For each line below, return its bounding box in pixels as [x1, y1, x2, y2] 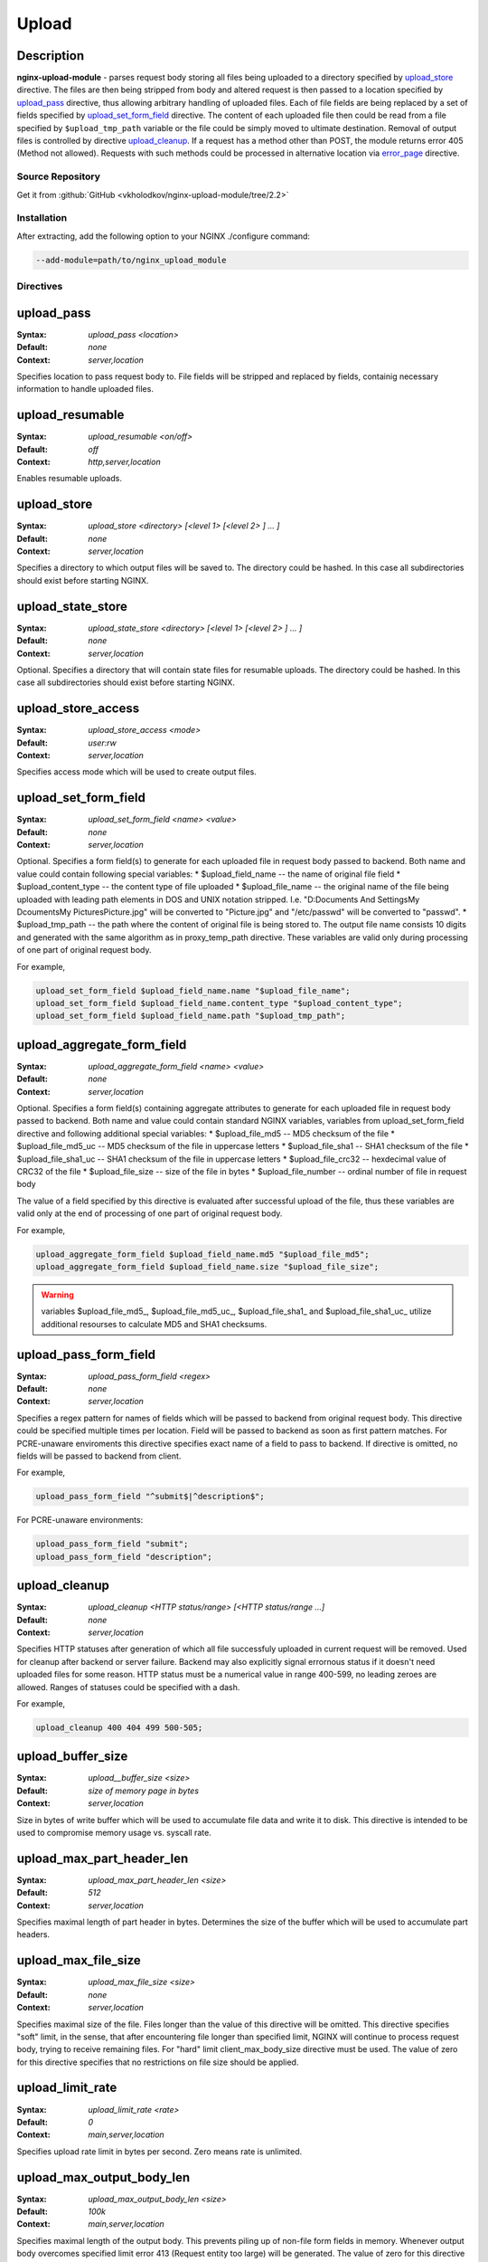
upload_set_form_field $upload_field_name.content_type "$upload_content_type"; [35, 998, 403, 1008]
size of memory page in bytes [88, 1785, 199, 1796]
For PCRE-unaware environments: [16, 1515, 144, 1525]
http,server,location [88, 456, 162, 467]
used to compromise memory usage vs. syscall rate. [16, 1827, 211, 1838]
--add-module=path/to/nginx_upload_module [35, 254, 227, 265]
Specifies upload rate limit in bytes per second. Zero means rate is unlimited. [16, 2145, 303, 2157]
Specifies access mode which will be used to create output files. [16, 766, 257, 777]
